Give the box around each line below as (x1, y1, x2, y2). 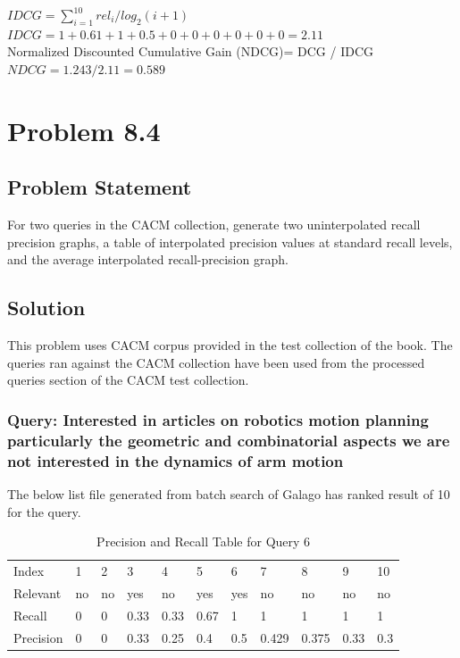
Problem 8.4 (7, 112, 161, 148)
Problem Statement (7, 173, 192, 201)
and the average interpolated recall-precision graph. (7, 250, 289, 269)
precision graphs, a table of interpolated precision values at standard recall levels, (7, 232, 453, 251)
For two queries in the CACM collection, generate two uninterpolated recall (7, 215, 421, 234)
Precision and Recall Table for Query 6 (96, 532, 311, 551)
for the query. (7, 502, 81, 521)
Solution (7, 294, 86, 321)
